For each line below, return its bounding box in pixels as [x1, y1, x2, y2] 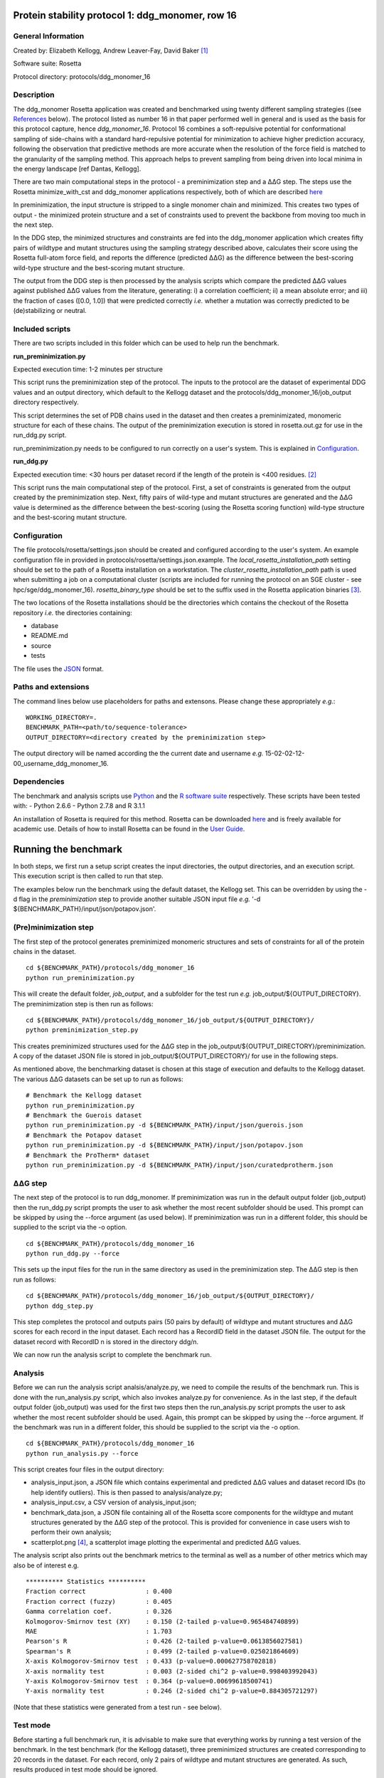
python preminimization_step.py [26, 1026, 139, 1034]
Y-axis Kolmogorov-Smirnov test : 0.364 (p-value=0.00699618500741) [26, 1677, 274, 1685]
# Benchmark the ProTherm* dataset [26, 1151, 150, 1159]
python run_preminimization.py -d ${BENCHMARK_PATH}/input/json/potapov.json [26, 1141, 304, 1149]
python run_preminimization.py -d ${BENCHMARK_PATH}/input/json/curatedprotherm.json [26, 1161, 334, 1169]
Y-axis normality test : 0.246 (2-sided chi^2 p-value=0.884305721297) [26, 1687, 319, 1696]
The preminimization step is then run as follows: [13, 999, 154, 1008]
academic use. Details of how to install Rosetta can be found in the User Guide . [13, 824, 245, 833]
